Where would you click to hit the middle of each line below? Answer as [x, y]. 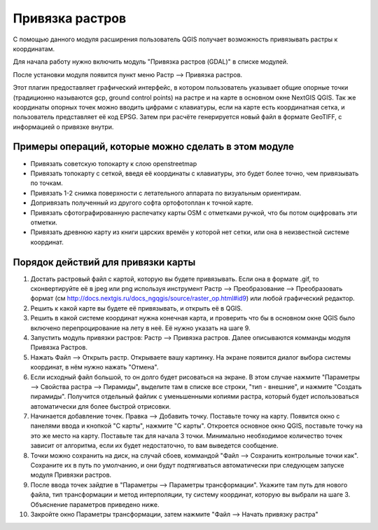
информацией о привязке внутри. [63, 127]
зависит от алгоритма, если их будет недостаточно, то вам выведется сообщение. [154, 446]
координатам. [34, 48]
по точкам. [47, 183]
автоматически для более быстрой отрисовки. [101, 406]
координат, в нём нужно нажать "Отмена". [94, 367]
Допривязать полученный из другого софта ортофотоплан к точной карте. [142, 203]
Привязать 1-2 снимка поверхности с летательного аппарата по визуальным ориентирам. [166, 193]
